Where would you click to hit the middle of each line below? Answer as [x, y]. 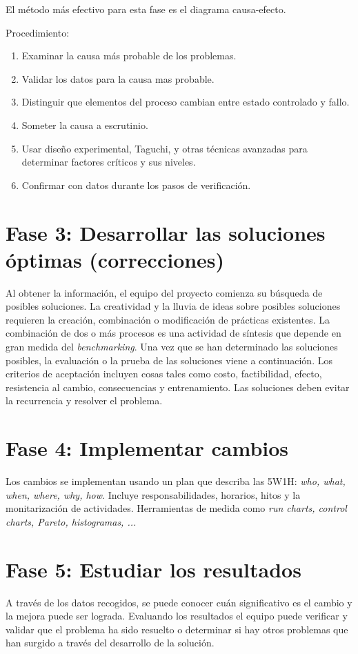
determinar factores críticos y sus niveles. [109, 162]
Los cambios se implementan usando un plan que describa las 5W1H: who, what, [176, 481]
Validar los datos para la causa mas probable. [118, 78]
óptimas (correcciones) [115, 259]
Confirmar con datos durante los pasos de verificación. [136, 185]
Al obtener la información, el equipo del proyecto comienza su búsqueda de [164, 292]
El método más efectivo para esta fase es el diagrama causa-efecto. [146, 9]
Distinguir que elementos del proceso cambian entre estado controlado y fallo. [186, 102]
